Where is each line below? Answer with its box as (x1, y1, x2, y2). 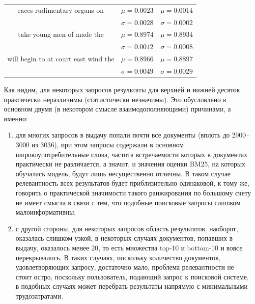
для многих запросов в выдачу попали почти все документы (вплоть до (15, 130, 230, 140)
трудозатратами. (15, 290, 63, 301)
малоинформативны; (15, 207, 76, 217)
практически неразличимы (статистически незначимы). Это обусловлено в (4, 94, 227, 104)
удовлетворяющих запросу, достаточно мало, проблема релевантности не (15, 262, 234, 272)
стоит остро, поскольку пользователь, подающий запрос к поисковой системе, (15, 271, 249, 281)
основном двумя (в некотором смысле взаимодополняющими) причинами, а (4, 104, 231, 114)
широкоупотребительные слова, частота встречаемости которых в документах (15, 149, 248, 159)
